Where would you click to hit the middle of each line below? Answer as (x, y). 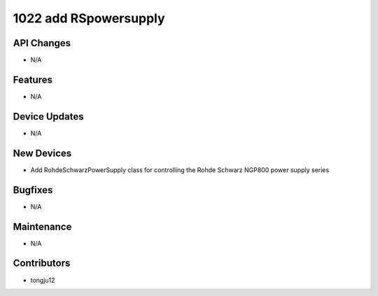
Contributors (42, 263)
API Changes (42, 43)
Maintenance (42, 226)
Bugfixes (33, 190)
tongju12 (43, 280)
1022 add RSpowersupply (89, 18)
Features (33, 79)
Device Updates (48, 117)
